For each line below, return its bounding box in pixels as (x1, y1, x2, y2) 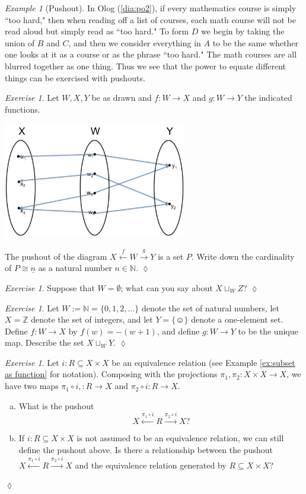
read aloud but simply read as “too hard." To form (5, 25, 189, 37)
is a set (158, 250, 184, 262)
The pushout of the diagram (5, 250, 107, 262)
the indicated (244, 91, 292, 104)
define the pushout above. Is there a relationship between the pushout (18, 444, 273, 456)
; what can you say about (120, 281, 213, 294)
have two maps (5, 380, 59, 392)
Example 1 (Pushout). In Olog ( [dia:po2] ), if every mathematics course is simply (5, 2, 297, 14)
